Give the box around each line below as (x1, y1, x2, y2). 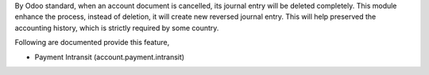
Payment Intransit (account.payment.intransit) (34, 52, 185, 62)
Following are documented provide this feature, (14, 38, 170, 47)
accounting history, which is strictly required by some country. (14, 23, 219, 32)
